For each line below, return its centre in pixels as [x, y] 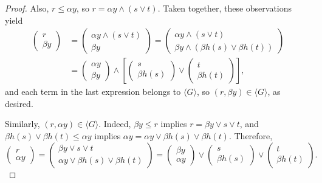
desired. [19, 103]
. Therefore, [251, 136]
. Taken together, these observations [225, 8]
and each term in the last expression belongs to [93, 91]
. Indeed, [115, 124]
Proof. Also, [27, 8]
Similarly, [22, 124]
